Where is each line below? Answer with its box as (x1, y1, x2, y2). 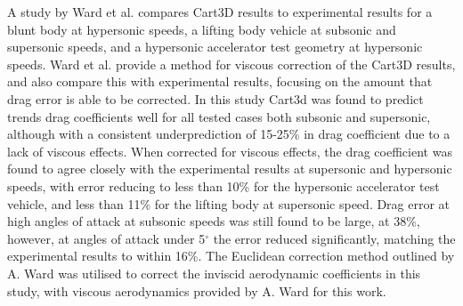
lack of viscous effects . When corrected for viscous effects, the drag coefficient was (7, 141, 452, 160)
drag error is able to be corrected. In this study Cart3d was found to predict (7, 89, 424, 108)
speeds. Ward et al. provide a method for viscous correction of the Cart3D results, (7, 54, 456, 73)
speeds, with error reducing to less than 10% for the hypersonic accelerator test (7, 176, 440, 195)
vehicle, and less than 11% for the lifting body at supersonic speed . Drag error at (7, 194, 451, 213)
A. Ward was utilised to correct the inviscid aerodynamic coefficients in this (7, 263, 421, 282)
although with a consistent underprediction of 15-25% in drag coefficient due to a (7, 125, 451, 143)
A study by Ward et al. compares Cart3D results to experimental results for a (7, 3, 433, 20)
